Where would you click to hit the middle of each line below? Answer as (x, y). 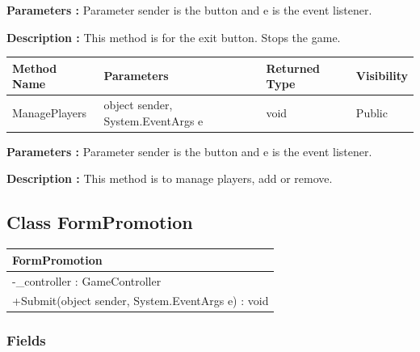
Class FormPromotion (100, 222)
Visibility (382, 76)
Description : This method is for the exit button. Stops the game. (174, 37)
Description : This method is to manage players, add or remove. (170, 178)
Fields (26, 340)
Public (372, 112)
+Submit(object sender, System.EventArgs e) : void (141, 301)
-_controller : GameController (87, 280)
